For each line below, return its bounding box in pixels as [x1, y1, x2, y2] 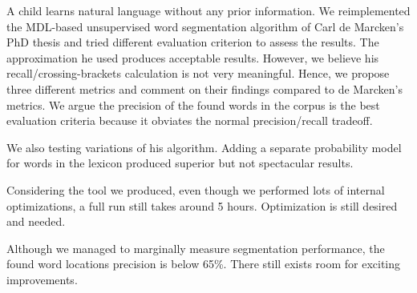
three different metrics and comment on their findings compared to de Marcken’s [6, 80, 403, 97]
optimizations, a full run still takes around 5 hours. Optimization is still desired [6, 197, 398, 214]
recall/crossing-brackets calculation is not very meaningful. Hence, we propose [6, 65, 390, 82]
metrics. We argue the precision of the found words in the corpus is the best [6, 96, 380, 113]
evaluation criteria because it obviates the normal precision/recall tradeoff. [6, 112, 373, 129]
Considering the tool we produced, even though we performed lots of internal [6, 181, 385, 198]
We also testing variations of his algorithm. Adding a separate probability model [6, 138, 402, 155]
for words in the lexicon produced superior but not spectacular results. [6, 155, 354, 171]
